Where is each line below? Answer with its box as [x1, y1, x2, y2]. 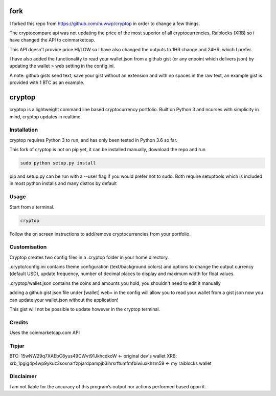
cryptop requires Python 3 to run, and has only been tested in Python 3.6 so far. [9, 137, 177, 143]
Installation [9, 126, 38, 133]
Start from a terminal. [9, 204, 55, 210]
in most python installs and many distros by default [9, 180, 117, 186]
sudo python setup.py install [20, 160, 96, 166]
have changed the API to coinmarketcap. [9, 37, 96, 43]
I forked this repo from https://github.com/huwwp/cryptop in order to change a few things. [9, 20, 200, 27]
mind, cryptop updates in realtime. [9, 113, 82, 120]
